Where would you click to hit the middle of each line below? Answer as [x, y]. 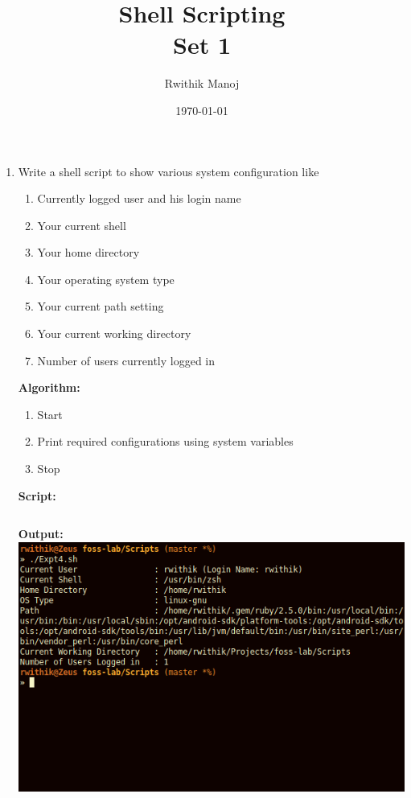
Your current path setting [101, 306]
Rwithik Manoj [202, 83]
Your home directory [88, 252]
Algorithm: [49, 387]
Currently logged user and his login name [139, 198]
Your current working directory [114, 333]
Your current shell [82, 225]
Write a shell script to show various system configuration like [169, 171]
